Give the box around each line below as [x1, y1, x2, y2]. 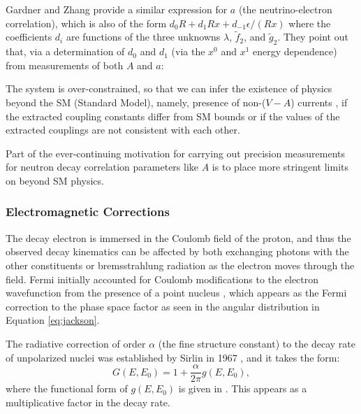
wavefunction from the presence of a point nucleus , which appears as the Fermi [6, 285, 347, 300]
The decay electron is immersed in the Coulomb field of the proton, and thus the [6, 230, 351, 245]
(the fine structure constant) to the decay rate [158, 336, 355, 350]
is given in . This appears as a [178, 381, 307, 396]
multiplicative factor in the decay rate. [6, 394, 170, 409]
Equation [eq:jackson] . [6, 313, 100, 327]
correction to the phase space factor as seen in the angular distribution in [6, 299, 320, 313]
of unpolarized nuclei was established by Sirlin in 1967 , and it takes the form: [6, 350, 340, 364]
